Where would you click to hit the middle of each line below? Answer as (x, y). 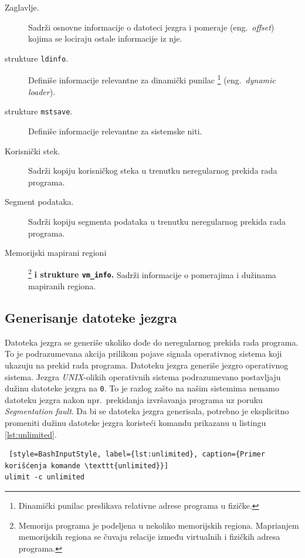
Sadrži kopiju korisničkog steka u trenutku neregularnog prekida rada (153, 170)
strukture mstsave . (39, 111)
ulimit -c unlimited (45, 477)
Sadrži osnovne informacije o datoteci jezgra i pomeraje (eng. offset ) (151, 27)
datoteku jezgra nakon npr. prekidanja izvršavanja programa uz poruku (134, 399)
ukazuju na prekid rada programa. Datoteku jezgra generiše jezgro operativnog (147, 365)
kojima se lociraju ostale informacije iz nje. (105, 38)
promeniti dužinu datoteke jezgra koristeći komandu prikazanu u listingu (135, 423)
